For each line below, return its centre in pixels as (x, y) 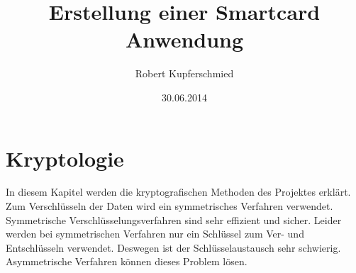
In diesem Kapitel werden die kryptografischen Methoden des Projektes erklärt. (178, 192)
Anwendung (184, 39)
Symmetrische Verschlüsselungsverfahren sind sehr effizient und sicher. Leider (174, 219)
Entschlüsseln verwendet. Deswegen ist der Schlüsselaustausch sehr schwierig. (173, 247)
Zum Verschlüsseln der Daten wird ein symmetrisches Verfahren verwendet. (169, 206)
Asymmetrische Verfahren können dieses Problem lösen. (127, 261)
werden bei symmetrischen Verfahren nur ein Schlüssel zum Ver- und (155, 234)
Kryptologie (65, 158)
